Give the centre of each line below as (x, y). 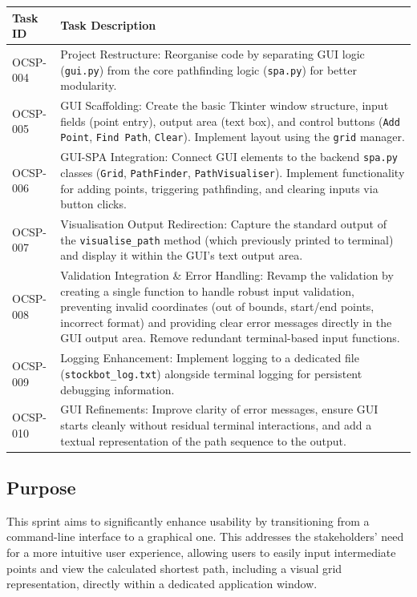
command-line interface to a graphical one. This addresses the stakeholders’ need (205, 536)
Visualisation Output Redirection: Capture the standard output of (223, 223)
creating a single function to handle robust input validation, (207, 290)
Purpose (41, 488)
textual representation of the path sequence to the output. (203, 440)
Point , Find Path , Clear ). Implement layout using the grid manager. (233, 137)
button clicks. (93, 204)
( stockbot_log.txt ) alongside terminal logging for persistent (211, 373)
